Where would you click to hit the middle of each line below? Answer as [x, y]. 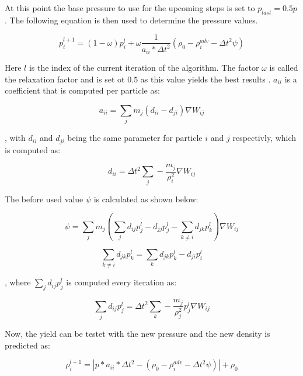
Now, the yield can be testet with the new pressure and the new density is [137, 334]
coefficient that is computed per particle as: [82, 90]
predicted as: [27, 345]
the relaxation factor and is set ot [65, 79]
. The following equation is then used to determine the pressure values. [131, 20]
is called [284, 68]
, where [18, 282]
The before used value [44, 199]
